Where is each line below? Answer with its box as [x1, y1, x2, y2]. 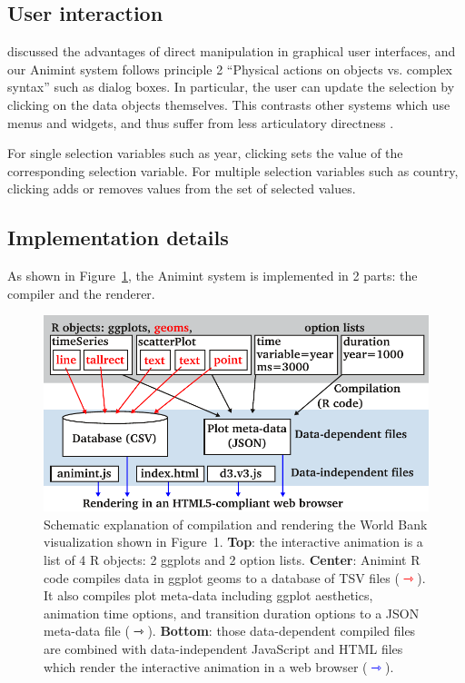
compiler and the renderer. [7, 283, 155, 302]
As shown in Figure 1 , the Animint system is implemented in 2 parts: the [7, 266, 418, 285]
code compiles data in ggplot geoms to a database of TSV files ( [44, 568, 400, 587]
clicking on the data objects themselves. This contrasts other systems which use [7, 94, 450, 114]
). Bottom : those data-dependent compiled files [147, 621, 416, 640]
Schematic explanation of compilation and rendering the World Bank [44, 514, 428, 533]
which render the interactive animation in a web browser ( [44, 657, 368, 676]
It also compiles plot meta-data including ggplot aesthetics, [44, 586, 373, 605]
